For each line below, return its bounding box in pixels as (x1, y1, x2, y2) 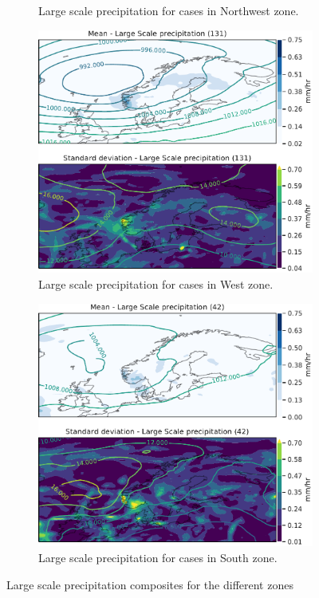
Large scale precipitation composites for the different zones (6, 576, 293, 592)
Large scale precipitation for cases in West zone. (38, 276, 274, 293)
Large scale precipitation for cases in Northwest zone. (38, 2, 299, 18)
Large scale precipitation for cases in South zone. (38, 549, 278, 566)
